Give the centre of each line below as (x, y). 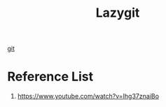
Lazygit (118, 13)
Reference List (50, 77)
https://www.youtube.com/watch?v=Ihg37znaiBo (88, 97)
